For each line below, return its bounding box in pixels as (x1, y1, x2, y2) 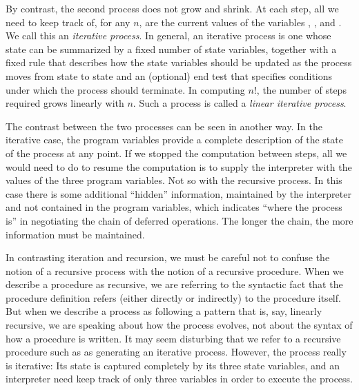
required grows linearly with (6, 96, 124, 110)
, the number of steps (256, 82, 347, 96)
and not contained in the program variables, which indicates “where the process (6, 200, 342, 214)
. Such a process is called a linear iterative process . (133, 96, 347, 110)
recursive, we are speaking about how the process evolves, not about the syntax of (6, 318, 353, 332)
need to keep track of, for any (6, 14, 130, 29)
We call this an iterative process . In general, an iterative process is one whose (6, 28, 331, 43)
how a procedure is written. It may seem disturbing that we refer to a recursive (6, 331, 341, 345)
